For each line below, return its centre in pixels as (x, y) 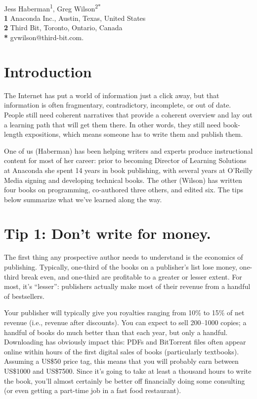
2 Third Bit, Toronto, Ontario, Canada (63, 28)
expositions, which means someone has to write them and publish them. (134, 134)
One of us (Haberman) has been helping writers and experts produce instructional (128, 150)
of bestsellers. (24, 296)
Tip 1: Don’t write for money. (107, 233)
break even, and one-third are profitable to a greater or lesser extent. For (132, 276)
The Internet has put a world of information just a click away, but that (112, 95)
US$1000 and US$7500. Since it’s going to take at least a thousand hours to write (128, 370)
